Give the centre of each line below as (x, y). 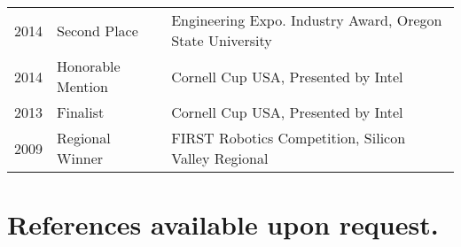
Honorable (89, 66)
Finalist (81, 112)
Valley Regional (220, 158)
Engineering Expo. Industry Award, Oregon (307, 20)
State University (222, 40)
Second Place (98, 30)
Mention (82, 86)
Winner (80, 158)
